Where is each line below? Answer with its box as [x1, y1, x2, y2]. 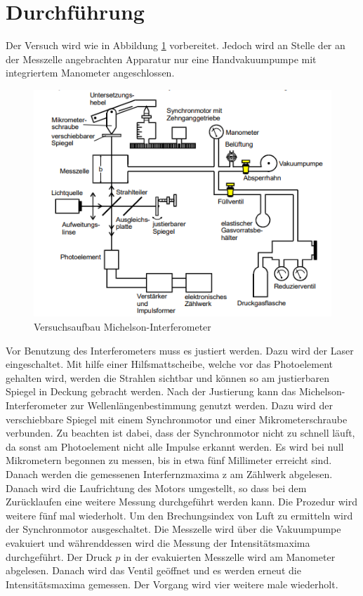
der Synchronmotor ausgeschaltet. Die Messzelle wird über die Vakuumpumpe [6, 522, 341, 536]
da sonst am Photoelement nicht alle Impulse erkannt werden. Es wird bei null [6, 439, 344, 453]
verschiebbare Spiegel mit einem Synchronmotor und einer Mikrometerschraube [6, 411, 348, 426]
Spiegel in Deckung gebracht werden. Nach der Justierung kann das [6, 384, 296, 399]
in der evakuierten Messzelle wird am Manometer [123, 549, 336, 564]
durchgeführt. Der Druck [6, 549, 112, 564]
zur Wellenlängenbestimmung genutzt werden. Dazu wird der [70, 398, 334, 413]
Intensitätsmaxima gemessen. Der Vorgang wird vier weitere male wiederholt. [6, 576, 338, 591]
